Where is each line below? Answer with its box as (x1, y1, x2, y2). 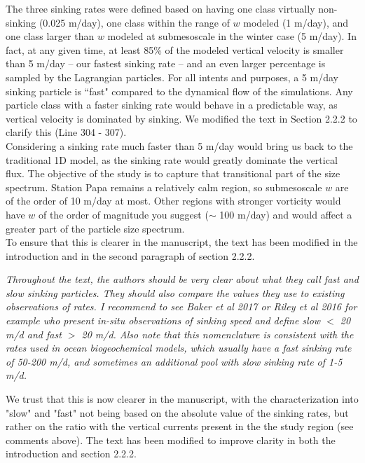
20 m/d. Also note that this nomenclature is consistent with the (81, 326, 354, 341)
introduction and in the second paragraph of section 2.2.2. (6, 248, 255, 263)
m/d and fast (6, 326, 62, 341)
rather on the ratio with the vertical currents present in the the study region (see (6, 419, 354, 434)
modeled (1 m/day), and (243, 15, 349, 29)
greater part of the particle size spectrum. (6, 221, 185, 235)
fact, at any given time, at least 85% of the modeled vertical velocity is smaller (6, 42, 344, 57)
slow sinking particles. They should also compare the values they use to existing (6, 285, 345, 300)
